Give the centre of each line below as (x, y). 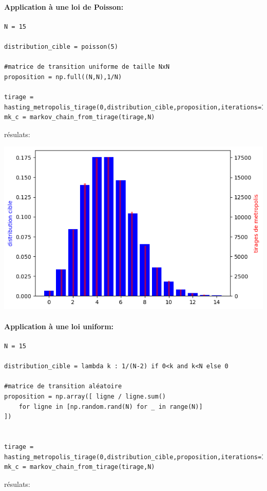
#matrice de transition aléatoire (63, 386)
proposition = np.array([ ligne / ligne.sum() (85, 397)
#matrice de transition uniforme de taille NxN (87, 67)
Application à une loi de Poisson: (64, 6)
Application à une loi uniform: (59, 326)
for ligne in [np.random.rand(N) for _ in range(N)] (111, 407)
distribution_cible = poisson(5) (61, 46)
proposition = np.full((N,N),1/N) (63, 77)
